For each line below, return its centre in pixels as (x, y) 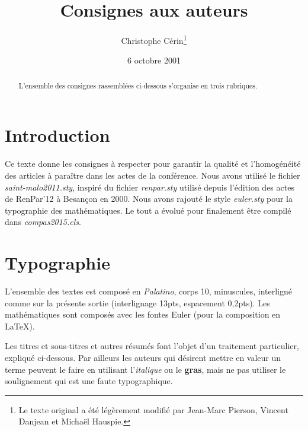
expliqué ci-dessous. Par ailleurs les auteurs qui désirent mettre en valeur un (143, 358)
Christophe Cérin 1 (154, 39)
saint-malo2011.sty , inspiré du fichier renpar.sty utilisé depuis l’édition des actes (150, 187)
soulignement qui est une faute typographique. (89, 381)
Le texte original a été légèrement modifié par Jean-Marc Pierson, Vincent (153, 409)
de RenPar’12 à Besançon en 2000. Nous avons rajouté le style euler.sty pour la (149, 199)
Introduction (57, 135)
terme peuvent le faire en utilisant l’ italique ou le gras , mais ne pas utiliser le (145, 369)
